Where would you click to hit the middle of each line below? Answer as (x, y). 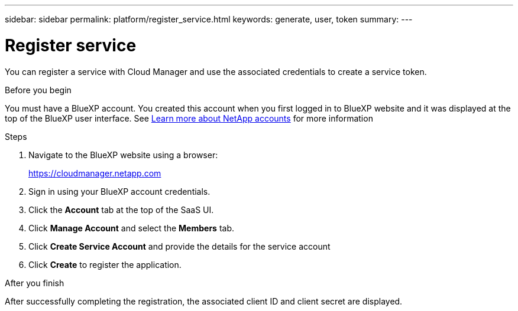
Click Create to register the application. (105, 264)
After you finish (35, 283)
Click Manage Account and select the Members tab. (132, 228)
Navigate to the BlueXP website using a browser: (123, 155)
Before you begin (38, 90)
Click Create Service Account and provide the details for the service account (179, 246)
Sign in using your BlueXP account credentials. (119, 191)
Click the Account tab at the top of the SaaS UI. (121, 209)
